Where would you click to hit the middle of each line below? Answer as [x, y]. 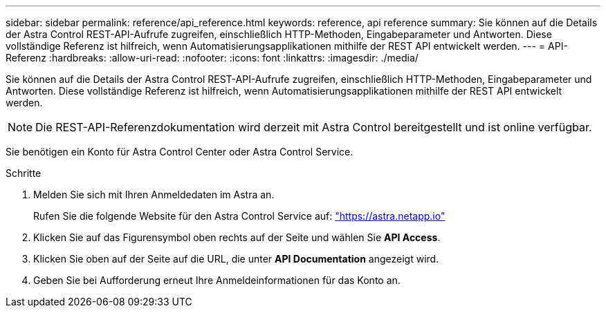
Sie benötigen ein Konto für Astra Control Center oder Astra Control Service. [180, 152]
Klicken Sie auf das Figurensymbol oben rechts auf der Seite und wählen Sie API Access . [237, 237]
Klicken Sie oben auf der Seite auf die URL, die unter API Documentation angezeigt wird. [236, 259]
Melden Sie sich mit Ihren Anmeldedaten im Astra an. [154, 195]
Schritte [24, 173]
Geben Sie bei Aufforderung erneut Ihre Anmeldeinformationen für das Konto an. [217, 280]
